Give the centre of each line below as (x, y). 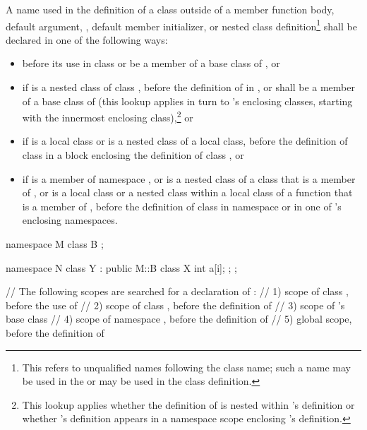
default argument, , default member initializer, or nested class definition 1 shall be (181, 25)
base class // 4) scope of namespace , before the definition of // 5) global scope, (179, 319)
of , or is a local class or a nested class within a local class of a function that (187, 192)
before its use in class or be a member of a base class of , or (151, 63)
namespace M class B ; (55, 244)
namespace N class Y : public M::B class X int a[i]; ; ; (122, 267)
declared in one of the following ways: (87, 39)
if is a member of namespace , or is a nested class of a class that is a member (189, 178)
